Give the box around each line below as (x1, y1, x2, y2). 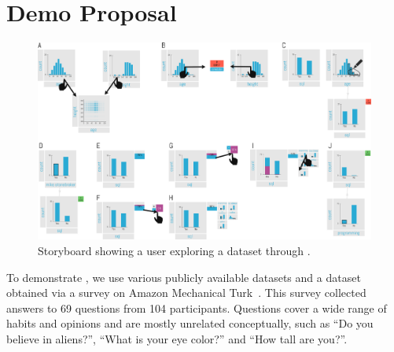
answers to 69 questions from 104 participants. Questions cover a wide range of (6, 299, 387, 316)
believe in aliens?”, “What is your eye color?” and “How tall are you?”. (6, 331, 348, 347)
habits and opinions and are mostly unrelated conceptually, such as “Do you (6, 315, 374, 332)
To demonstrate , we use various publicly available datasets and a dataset (6, 269, 361, 285)
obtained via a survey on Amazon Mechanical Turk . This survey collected (6, 284, 366, 301)
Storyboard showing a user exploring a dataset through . (38, 243, 311, 259)
